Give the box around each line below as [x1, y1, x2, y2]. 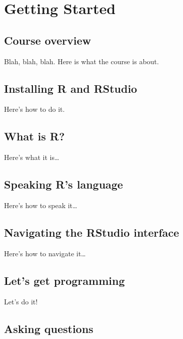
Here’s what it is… [4, 152, 59, 162]
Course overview [4, 32, 91, 48]
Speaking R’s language [4, 177, 123, 192]
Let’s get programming [4, 272, 125, 288]
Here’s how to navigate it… [4, 248, 86, 258]
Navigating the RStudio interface [4, 224, 179, 240]
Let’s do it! [4, 296, 38, 306]
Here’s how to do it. [4, 104, 65, 114]
